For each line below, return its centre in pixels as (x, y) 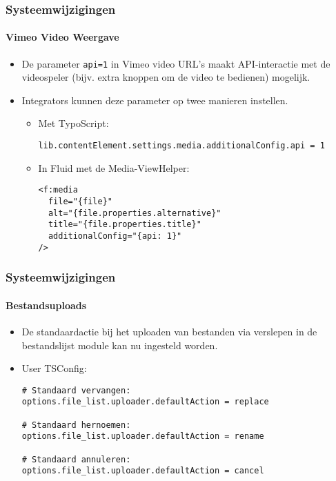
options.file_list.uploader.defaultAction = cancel (143, 471)
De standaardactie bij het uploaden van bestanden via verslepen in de (169, 331)
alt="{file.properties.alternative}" (135, 213)
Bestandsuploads (46, 305)
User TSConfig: (54, 368)
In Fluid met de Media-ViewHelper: (114, 167)
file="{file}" (80, 201)
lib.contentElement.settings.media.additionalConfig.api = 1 (181, 146)
